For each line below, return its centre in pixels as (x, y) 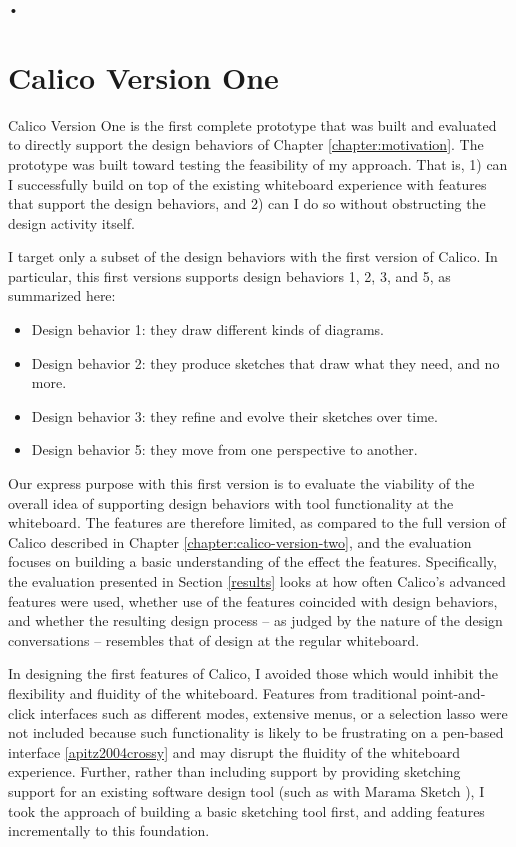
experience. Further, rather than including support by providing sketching (234, 771)
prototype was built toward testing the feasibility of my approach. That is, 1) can (258, 163)
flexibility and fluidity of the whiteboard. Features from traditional (212, 692)
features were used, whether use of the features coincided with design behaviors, (253, 600)
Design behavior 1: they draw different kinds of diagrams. (207, 329)
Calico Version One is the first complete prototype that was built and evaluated (252, 124)
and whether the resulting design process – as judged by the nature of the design (255, 620)
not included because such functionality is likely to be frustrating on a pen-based (256, 732)
